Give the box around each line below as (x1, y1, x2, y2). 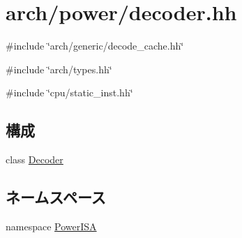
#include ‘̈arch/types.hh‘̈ (6, 61, 112, 76)
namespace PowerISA (6, 218, 97, 233)
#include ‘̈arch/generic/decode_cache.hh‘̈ (6, 38, 184, 53)
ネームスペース (6, 186, 106, 208)
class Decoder (6, 152, 63, 167)
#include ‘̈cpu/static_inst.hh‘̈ (6, 85, 133, 100)
